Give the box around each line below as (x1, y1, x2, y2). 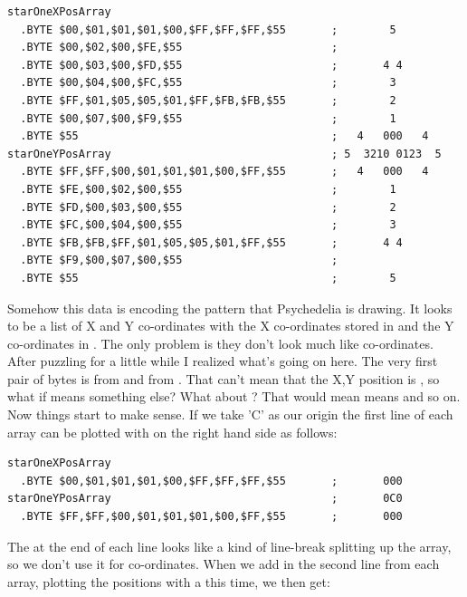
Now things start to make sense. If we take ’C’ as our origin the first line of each (7, 405, 453, 424)
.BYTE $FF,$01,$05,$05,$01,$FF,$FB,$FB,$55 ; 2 (20, 93, 396, 107)
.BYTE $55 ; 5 (20, 271, 396, 284)
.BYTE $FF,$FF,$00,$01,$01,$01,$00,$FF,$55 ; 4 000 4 (20, 165, 429, 178)
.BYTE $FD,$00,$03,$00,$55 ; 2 (20, 200, 396, 214)
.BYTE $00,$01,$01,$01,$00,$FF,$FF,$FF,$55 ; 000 (20, 474, 403, 487)
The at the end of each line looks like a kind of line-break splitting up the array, (7, 536, 452, 555)
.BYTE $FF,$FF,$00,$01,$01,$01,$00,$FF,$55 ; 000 (20, 510, 403, 524)
